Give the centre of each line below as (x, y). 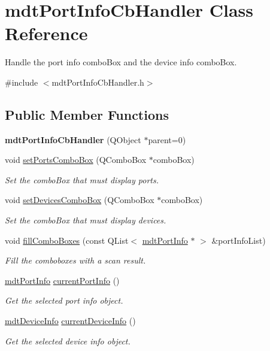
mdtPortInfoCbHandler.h (98, 82)
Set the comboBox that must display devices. (86, 220)
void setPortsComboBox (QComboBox (76, 160)
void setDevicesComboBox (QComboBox (80, 200)
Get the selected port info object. (64, 300)
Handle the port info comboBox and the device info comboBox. (121, 62)
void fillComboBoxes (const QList (67, 240)
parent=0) (167, 139)
